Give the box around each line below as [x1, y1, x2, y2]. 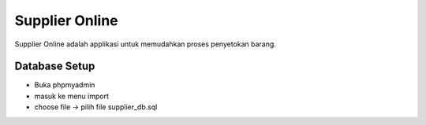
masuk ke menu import [34, 91, 110, 101]
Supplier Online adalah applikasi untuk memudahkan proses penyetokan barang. [14, 39, 276, 49]
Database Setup [14, 60, 95, 73]
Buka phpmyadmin [34, 80, 95, 90]
